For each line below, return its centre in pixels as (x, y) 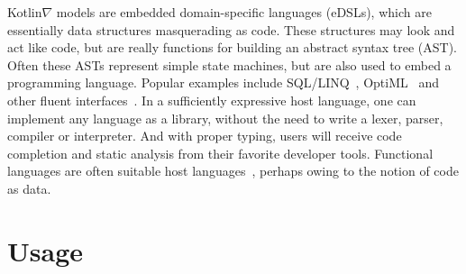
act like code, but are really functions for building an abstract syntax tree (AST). (233, 47)
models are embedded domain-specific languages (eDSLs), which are (244, 12)
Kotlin (25, 12)
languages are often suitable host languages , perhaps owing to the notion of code (233, 171)
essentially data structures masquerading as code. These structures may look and (231, 29)
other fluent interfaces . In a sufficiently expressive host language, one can (212, 100)
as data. (29, 188)
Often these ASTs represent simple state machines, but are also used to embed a (229, 64)
